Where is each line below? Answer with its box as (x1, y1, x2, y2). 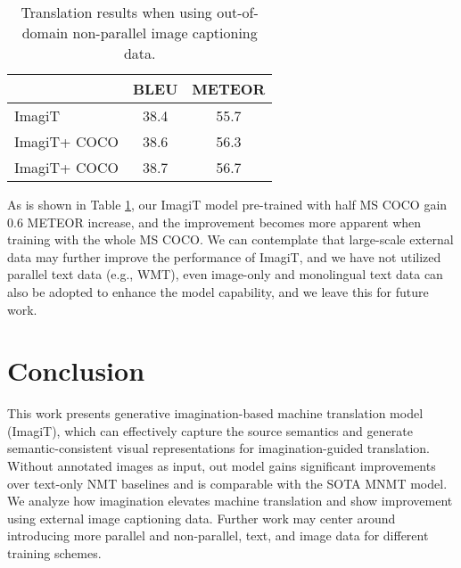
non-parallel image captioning (72, 22, 258, 43)
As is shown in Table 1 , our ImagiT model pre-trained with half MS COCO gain (7, 195, 448, 213)
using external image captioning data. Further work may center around (7, 508, 396, 527)
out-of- (217, 2, 259, 22)
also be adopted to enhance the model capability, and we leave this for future (7, 282, 429, 300)
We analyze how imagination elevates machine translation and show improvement (7, 491, 453, 510)
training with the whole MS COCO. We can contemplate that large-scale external (7, 230, 454, 249)
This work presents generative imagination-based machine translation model (7, 404, 424, 423)
